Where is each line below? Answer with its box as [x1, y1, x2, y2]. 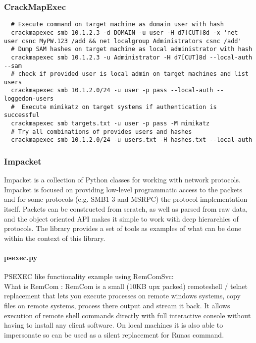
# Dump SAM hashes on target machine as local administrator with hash [11, 46, 253, 53]
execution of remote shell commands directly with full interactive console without [4, 310, 251, 320]
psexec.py [4, 252, 38, 263]
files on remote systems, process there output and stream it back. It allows [4, 300, 230, 311]
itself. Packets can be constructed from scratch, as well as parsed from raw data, [4, 204, 248, 214]
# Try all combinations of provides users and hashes [11, 128, 192, 135]
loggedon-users [4, 95, 54, 103]
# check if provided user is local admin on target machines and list [11, 70, 249, 78]
